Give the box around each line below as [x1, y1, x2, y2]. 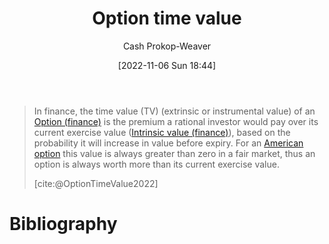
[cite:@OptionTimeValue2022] [33, 177, 159, 189]
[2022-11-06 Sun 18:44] [117, 59, 217, 71]
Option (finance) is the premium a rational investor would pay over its [33, 115, 319, 127]
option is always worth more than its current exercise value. [33, 158, 280, 170]
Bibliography [9, 213, 118, 236]
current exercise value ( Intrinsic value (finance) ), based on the [33, 126, 291, 138]
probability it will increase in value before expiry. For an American [33, 137, 304, 149]
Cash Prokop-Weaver [122, 40, 212, 52]
